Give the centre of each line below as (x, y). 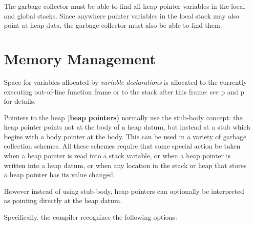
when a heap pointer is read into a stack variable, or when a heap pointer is (117, 156)
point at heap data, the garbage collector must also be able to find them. (113, 25)
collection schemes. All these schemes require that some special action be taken (122, 146)
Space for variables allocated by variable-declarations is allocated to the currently (126, 82)
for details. (20, 101)
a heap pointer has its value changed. (60, 175)
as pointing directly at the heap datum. (63, 200)
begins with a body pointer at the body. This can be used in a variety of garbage (125, 136)
